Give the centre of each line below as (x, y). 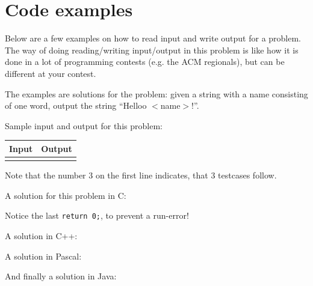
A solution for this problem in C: (66, 195)
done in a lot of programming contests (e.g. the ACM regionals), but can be (145, 62)
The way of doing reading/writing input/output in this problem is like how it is (152, 50)
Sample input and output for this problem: (84, 125)
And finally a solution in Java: (61, 276)
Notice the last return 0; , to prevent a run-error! (97, 215)
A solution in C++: (41, 235)
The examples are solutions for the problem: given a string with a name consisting (156, 93)
